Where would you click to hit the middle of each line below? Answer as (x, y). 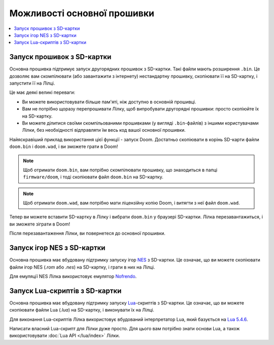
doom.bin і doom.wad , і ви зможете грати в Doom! (64, 146)
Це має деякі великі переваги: (42, 92)
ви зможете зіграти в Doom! (40, 224)
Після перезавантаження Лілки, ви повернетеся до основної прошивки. (88, 234)
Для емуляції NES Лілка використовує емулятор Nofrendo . (73, 276)
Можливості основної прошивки (82, 13)
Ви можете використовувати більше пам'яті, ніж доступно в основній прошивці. (109, 102)
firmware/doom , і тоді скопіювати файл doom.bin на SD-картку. (93, 177)
